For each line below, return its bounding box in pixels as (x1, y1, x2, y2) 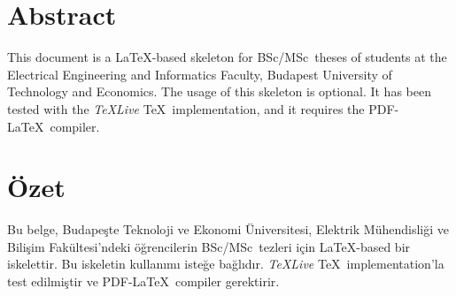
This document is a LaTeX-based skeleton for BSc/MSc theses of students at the (7, 48, 447, 66)
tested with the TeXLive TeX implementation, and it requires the (7, 99, 365, 118)
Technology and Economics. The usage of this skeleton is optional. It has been (7, 82, 431, 101)
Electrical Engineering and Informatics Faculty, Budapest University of (7, 65, 392, 83)
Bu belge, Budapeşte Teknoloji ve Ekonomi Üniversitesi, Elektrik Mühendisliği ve (7, 220, 449, 239)
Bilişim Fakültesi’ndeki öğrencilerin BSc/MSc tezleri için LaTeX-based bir (7, 237, 411, 255)
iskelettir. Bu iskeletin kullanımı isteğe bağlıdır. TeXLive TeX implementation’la (7, 254, 444, 273)
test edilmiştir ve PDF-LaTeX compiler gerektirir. (7, 272, 280, 290)
